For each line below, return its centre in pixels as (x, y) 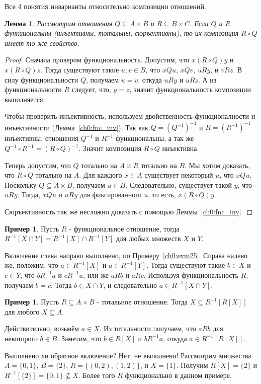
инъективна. (181, 148)
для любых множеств (148, 238)
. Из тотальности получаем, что (148, 328)
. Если (199, 23)
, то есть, (162, 195)
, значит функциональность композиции (190, 89)
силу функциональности (41, 79)
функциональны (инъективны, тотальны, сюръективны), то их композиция (122, 33)
